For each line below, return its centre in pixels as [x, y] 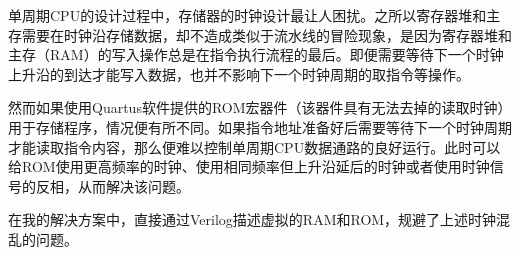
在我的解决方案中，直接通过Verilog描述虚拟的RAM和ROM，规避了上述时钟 [252, 219]
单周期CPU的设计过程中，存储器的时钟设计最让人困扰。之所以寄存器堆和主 [254, 15]
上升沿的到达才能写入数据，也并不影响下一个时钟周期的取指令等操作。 [239, 73]
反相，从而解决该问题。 [112, 185]
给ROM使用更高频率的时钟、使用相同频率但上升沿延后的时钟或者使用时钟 [249, 166]
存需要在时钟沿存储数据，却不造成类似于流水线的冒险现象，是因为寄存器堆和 [260, 34]
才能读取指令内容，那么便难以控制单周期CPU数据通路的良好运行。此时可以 [254, 146]
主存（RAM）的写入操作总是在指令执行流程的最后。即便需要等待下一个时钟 [256, 54]
